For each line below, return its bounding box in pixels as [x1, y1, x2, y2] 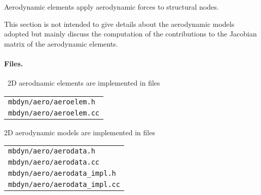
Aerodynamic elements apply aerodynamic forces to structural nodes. [4, 2, 219, 12]
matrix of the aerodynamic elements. [4, 38, 118, 49]
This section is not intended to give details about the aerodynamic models [4, 18, 235, 29]
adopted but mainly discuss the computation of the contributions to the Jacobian [4, 28, 257, 39]
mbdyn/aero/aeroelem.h [8, 97, 95, 106]
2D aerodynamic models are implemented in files [4, 127, 155, 137]
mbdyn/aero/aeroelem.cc [8, 108, 100, 117]
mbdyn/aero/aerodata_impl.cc [8, 180, 120, 189]
